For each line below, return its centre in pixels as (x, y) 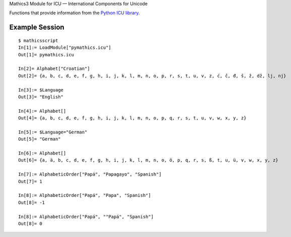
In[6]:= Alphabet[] (42, 153)
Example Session (37, 27)
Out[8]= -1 (32, 202)
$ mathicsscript (38, 41)
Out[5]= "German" (40, 139)
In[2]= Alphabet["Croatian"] (54, 69)
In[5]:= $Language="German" (53, 132)
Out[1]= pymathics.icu (46, 55)
